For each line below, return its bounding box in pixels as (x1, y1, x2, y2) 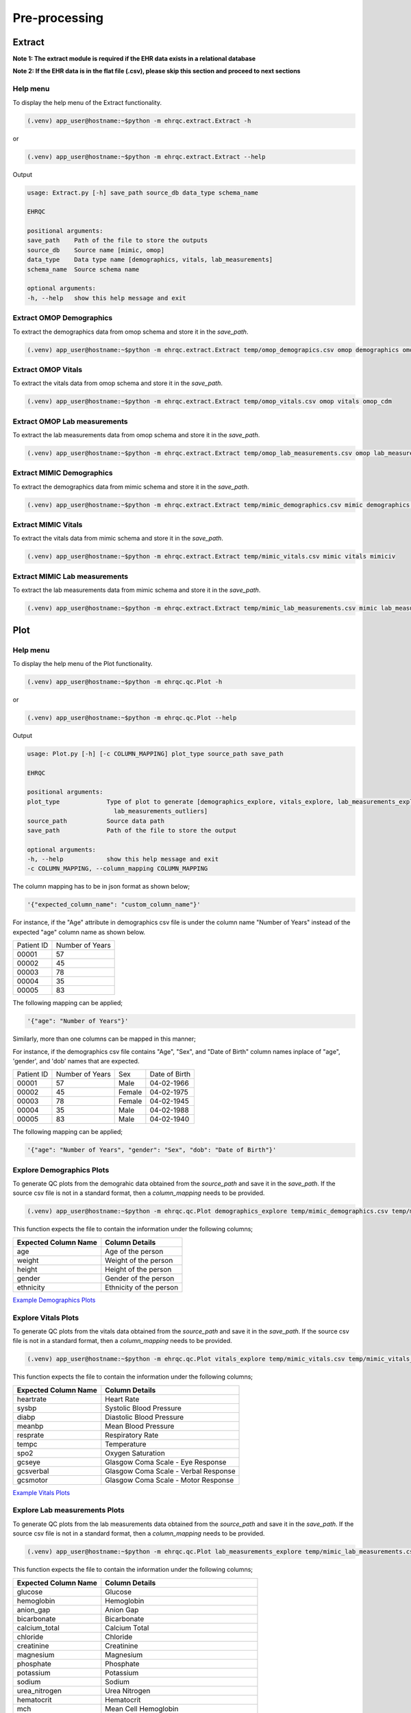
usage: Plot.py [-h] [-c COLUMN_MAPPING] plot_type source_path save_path (27, 750, 284, 757)
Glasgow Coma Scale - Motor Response (105, 1475, 234, 1485)
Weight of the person (105, 1255, 173, 1265)
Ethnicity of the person (105, 1282, 179, 1292)
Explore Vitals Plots (12, 1313, 79, 1322)
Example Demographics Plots (12, 1296, 96, 1304)
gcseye (16, 1457, 41, 1466)
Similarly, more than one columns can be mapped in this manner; (12, 1035, 197, 1043)
